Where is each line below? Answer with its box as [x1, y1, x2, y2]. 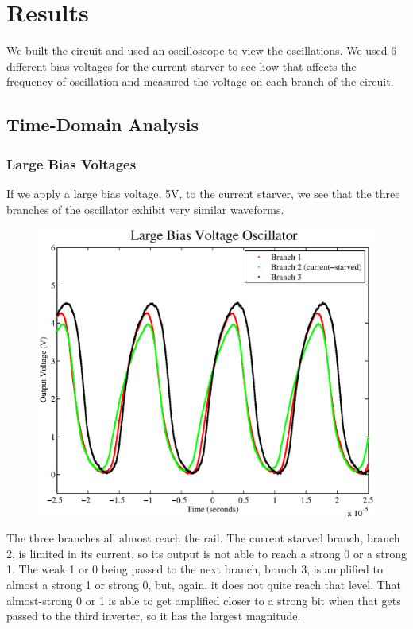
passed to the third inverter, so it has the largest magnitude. [6, 608, 301, 624]
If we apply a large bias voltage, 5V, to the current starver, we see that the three [6, 184, 400, 201]
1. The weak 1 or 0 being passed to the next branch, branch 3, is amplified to [6, 561, 383, 577]
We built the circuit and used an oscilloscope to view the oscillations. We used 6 [6, 42, 397, 59]
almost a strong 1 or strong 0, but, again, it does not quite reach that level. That [6, 576, 402, 592]
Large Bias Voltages [6, 153, 137, 173]
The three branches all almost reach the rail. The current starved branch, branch [6, 530, 400, 546]
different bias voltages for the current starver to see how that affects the [6, 57, 357, 74]
